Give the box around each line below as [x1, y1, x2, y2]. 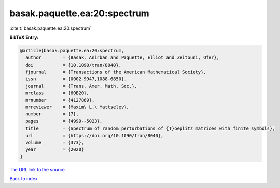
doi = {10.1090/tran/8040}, [25, 62, 121, 68]
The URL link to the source [9, 166, 65, 172]
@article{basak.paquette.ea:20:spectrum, [20, 48, 124, 53]
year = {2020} [25, 147, 84, 152]
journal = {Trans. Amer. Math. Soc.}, [25, 83, 137, 89]
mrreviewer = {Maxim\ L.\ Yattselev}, [25, 104, 130, 110]
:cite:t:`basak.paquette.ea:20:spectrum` [9, 25, 92, 31]
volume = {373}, [25, 140, 84, 145]
